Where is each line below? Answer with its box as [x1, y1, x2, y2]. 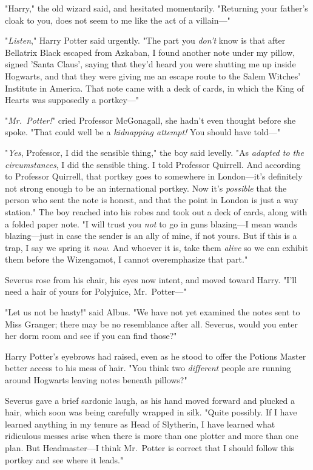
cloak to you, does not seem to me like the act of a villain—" [5, 13, 231, 26]
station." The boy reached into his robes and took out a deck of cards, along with [5, 205, 308, 218]
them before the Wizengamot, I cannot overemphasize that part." [5, 253, 248, 266]
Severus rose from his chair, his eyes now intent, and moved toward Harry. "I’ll [5, 273, 297, 286]
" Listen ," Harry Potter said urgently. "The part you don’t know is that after [5, 34, 286, 47]
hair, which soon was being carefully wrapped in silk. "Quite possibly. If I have [5, 406, 297, 418]
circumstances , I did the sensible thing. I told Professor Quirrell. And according [5, 158, 301, 170]
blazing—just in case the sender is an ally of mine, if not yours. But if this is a [5, 229, 297, 242]
